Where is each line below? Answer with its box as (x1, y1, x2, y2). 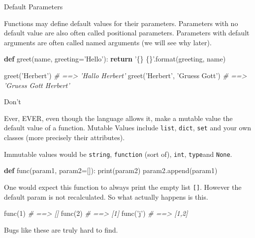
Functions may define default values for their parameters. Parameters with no (4, 18, 238, 28)
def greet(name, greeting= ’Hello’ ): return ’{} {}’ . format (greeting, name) (4, 54, 226, 64)
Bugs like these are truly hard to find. (4, 224, 118, 235)
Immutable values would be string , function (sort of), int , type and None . (4, 149, 232, 159)
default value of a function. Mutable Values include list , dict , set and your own (4, 122, 252, 133)
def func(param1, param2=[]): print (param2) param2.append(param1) (4, 165, 218, 176)
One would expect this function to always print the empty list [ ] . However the (4, 181, 242, 192)
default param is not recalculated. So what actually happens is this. (4, 191, 208, 202)
